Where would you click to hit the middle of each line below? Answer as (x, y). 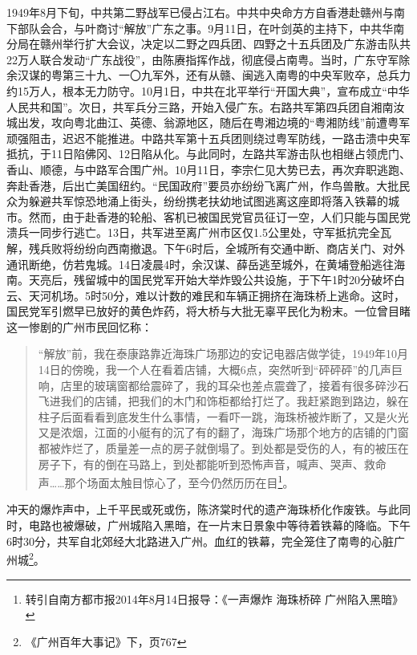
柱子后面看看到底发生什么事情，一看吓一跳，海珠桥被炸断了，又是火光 (223, 416)
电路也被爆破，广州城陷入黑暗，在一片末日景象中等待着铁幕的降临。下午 (219, 525)
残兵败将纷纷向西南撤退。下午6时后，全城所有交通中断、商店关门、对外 (217, 248)
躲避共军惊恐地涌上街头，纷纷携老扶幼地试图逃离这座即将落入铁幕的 (208, 201)
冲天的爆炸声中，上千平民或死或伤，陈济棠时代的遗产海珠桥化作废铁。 (192, 509)
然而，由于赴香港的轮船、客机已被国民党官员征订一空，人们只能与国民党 (219, 216)
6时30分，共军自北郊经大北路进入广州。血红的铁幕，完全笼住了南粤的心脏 (200, 541)
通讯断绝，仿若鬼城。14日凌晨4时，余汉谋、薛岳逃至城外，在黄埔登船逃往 (200, 264)
